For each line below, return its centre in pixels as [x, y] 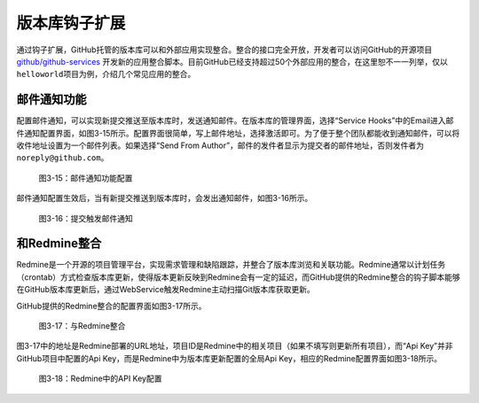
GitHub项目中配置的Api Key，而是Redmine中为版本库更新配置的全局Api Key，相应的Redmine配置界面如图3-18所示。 [229, 358]
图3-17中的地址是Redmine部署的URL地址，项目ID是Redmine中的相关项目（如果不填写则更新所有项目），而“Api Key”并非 [235, 346]
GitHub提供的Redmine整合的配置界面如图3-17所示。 [112, 306]
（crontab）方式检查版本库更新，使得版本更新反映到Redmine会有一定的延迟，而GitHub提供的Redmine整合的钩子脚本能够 [238, 277]
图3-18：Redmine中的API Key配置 [100, 379]
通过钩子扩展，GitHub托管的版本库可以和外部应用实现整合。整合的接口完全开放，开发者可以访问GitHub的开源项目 [224, 50]
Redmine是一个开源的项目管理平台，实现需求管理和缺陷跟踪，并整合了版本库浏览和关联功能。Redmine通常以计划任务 [231, 265]
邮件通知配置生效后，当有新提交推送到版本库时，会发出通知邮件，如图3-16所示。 [165, 198]
